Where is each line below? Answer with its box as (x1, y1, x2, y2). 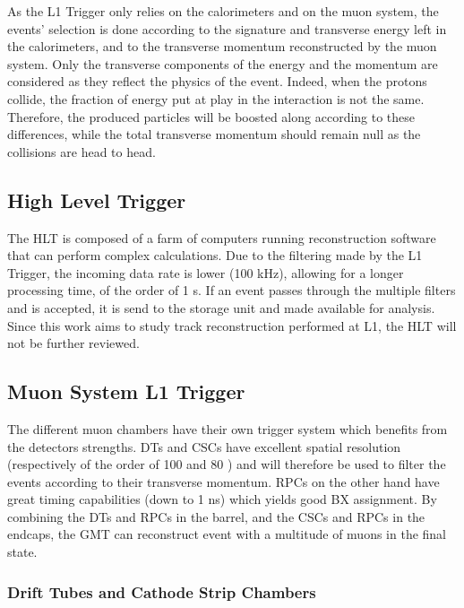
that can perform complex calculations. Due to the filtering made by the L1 (7, 246, 423, 265)
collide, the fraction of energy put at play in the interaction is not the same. (7, 89, 425, 108)
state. (7, 543, 38, 561)
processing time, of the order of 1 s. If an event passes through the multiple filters (7, 281, 456, 300)
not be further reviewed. (7, 334, 140, 352)
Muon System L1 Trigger (7, 378, 245, 405)
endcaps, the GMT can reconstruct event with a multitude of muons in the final (7, 525, 447, 543)
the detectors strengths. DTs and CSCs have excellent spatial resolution (7, 437, 401, 456)
